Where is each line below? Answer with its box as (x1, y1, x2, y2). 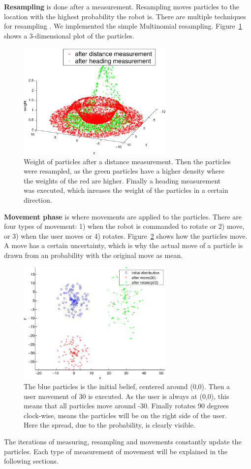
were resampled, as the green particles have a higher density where (24, 166, 225, 176)
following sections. (4, 456, 59, 466)
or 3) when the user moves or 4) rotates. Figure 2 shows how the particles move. (4, 230, 248, 241)
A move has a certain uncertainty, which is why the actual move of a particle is (4, 240, 243, 251)
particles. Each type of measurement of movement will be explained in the (4, 446, 228, 456)
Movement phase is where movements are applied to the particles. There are (4, 211, 242, 221)
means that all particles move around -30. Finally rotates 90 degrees (24, 400, 229, 411)
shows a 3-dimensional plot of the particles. (4, 30, 134, 40)
